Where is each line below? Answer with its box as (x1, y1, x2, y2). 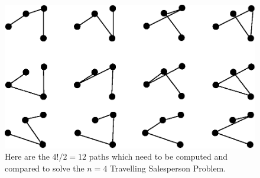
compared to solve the (5, 161, 84, 174)
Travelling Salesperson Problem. (110, 161, 226, 174)
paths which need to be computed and (89, 150, 227, 163)
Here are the (5, 150, 50, 163)
